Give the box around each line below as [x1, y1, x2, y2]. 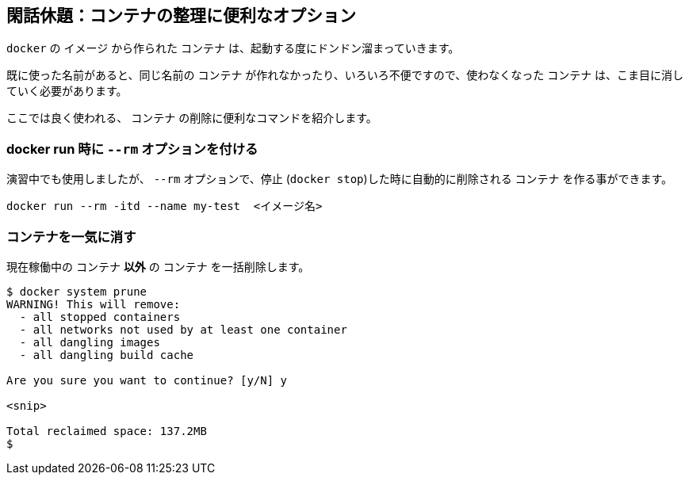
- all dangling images [19, 335, 160, 349]
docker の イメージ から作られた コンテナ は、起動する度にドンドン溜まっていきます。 [6, 41, 460, 55]
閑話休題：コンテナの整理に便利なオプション [6, 6, 356, 25]
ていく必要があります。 [6, 84, 128, 98]
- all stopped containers [19, 310, 181, 323]
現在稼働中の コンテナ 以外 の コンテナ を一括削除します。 [6, 259, 310, 273]
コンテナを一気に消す [6, 228, 136, 245]
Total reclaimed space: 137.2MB [6, 424, 207, 437]
